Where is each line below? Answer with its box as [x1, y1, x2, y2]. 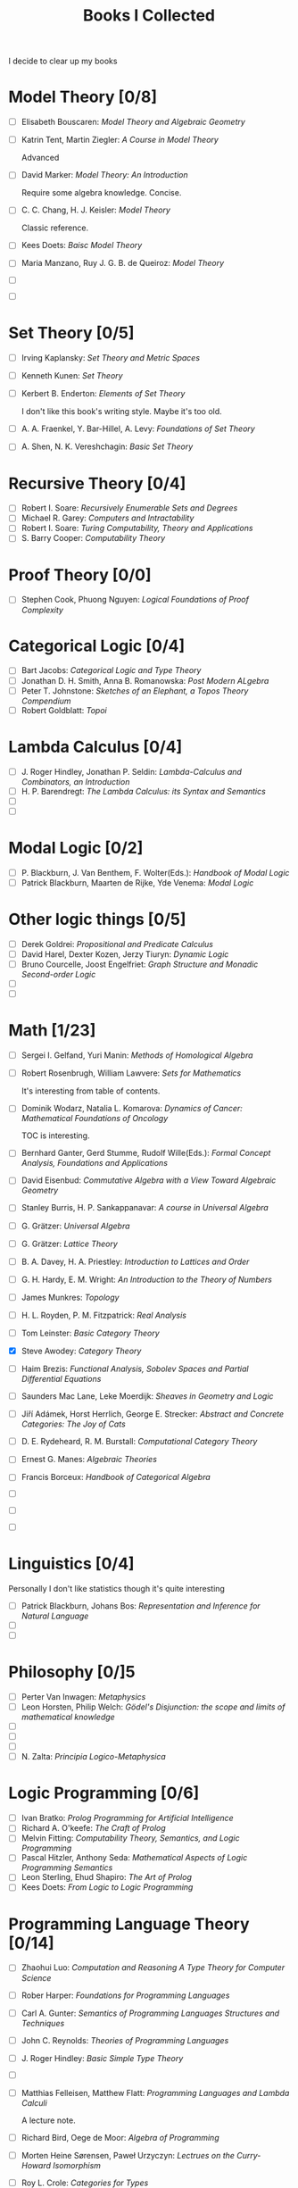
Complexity [21, 604, 64, 615]
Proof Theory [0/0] [8, 564, 153, 585]
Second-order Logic [21, 969, 96, 980]
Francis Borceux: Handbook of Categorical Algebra [21, 1472, 211, 1483]
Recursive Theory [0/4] [8, 473, 186, 494]
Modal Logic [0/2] [8, 838, 144, 858]
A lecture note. [21, 2115, 77, 2126]
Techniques [21, 2017, 65, 2028]
